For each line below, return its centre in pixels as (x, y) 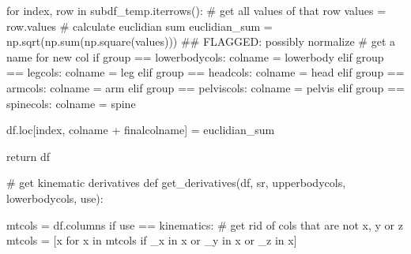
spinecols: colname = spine (71, 103)
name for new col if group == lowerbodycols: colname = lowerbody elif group (195, 56)
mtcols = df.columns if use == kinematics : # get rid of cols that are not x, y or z (205, 224)
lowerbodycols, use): (55, 198)
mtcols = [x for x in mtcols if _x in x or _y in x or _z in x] (152, 240)
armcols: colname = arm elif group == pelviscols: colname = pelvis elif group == (205, 87)
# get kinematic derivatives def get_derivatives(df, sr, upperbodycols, (176, 183)
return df (28, 156)
